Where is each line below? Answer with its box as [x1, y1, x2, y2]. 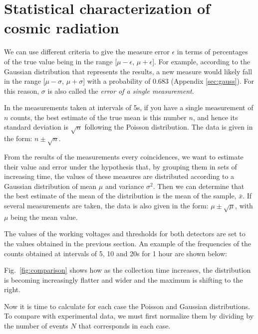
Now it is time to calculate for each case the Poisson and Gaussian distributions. [4, 301, 250, 311]
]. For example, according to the [152, 56, 251, 66]
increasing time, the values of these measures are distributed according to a [4, 171, 235, 181]
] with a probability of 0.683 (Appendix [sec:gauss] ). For [83, 76, 255, 86]
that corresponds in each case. [78, 321, 171, 331]
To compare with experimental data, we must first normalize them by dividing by [4, 311, 254, 321]
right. [4, 284, 21, 295]
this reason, [4, 85, 39, 96]
